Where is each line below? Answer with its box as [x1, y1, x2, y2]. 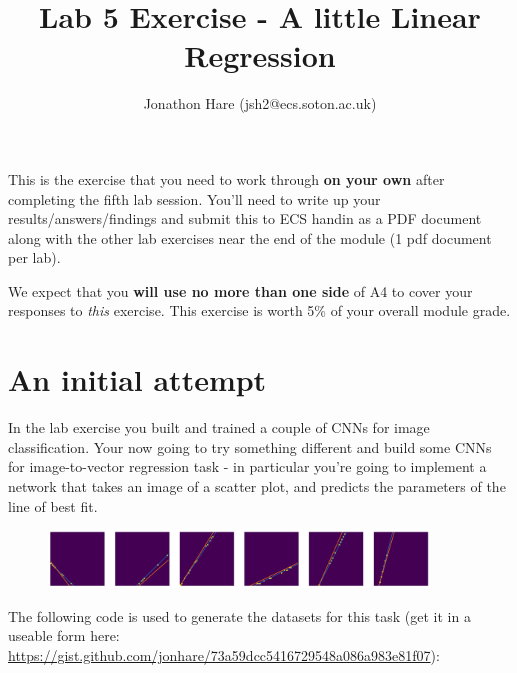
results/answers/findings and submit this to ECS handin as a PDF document [8, 208, 482, 229]
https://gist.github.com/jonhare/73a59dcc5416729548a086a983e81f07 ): [8, 645, 440, 666]
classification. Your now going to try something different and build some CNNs [8, 436, 492, 457]
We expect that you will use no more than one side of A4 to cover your [8, 280, 473, 301]
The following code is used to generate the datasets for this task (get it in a [8, 605, 471, 626]
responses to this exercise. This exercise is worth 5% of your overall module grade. [8, 300, 511, 321]
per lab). [8, 247, 61, 268]
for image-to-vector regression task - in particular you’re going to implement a [8, 456, 487, 477]
